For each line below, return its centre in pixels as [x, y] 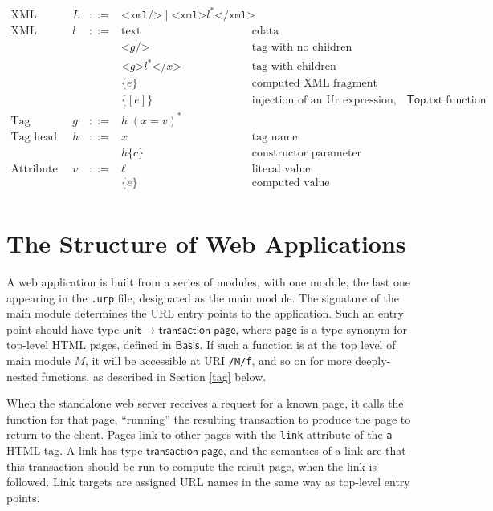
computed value [291, 182]
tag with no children [302, 47]
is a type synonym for [354, 328]
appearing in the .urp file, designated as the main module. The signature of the [203, 297]
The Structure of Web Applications [206, 243]
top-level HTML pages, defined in [89, 345]
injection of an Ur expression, [324, 101]
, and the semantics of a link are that [315, 450]
